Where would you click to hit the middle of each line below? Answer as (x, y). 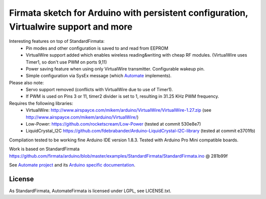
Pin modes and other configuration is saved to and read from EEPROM (97, 48)
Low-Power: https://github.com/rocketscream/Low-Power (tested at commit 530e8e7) (114, 124)
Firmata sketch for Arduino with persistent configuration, (129, 13)
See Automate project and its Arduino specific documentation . (72, 165)
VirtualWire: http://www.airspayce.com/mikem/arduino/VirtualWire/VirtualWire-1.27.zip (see (119, 110)
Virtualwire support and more (71, 27)
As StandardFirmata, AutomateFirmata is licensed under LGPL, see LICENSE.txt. (90, 191)
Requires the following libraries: (41, 103)
